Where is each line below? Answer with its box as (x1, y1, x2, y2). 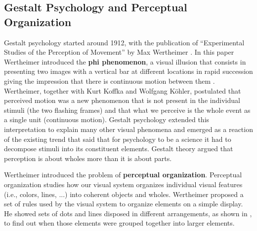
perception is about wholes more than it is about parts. (4, 153, 172, 163)
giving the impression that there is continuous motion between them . (4, 75, 215, 86)
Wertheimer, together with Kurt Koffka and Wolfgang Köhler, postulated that (4, 85, 241, 96)
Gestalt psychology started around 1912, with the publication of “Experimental (4, 37, 245, 47)
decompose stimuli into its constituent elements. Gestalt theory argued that (4, 143, 233, 154)
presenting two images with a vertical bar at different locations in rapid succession (4, 66, 253, 76)
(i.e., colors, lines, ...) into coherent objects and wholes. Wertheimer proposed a (4, 189, 244, 199)
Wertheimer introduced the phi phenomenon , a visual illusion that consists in (4, 56, 246, 66)
